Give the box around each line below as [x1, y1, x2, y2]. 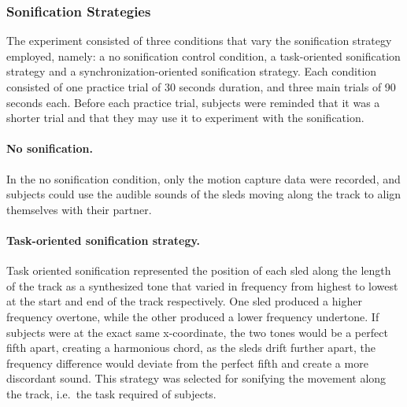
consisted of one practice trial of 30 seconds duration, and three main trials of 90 [6, 79, 396, 94]
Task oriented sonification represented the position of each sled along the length [6, 262, 391, 279]
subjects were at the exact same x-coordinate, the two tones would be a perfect [6, 324, 388, 340]
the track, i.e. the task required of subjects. [6, 385, 216, 401]
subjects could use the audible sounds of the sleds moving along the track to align [6, 186, 401, 202]
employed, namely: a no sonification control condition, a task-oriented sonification [6, 47, 401, 64]
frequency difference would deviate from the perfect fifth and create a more [6, 354, 368, 371]
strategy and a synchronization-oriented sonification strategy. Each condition [6, 63, 377, 80]
